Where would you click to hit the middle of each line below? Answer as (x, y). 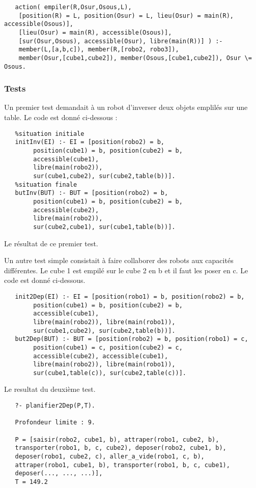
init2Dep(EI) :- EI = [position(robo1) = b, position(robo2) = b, (130, 296)
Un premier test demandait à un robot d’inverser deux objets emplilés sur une (126, 107)
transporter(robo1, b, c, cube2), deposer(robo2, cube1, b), (121, 448)
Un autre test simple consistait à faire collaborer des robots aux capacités (119, 260)
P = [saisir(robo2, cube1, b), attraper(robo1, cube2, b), (117, 439)
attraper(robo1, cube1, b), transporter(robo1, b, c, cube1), (122, 465)
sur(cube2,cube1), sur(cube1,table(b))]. (104, 227)
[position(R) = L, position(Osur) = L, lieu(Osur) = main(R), (126, 16)
